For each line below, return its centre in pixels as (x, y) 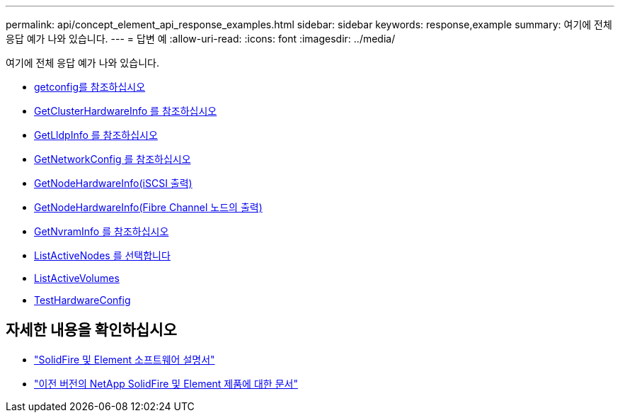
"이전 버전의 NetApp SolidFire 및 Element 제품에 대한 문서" (166, 383)
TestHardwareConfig (82, 300)
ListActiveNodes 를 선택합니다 (102, 255)
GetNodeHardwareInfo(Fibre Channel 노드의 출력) (148, 207)
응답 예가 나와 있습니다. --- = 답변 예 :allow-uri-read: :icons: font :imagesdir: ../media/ (201, 39)
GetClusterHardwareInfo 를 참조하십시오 (126, 111)
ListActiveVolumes (77, 278)
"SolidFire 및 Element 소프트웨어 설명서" (125, 359)
